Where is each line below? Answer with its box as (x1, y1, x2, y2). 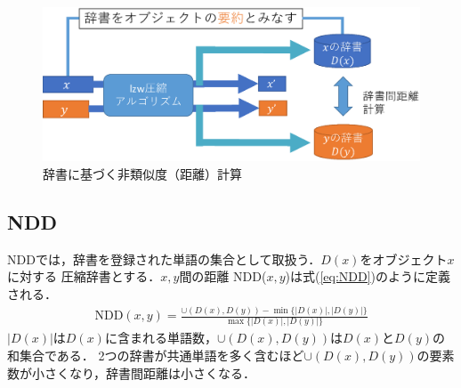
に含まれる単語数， (104, 328, 217, 347)
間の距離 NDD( (179, 267, 267, 286)
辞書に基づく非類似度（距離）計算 (43, 165, 242, 183)
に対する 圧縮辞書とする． (7, 267, 161, 286)
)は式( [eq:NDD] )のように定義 (285, 267, 451, 286)
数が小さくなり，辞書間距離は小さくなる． (7, 363, 256, 382)
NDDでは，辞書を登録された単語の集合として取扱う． (7, 249, 321, 268)
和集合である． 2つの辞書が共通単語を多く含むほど (7, 346, 304, 365)
